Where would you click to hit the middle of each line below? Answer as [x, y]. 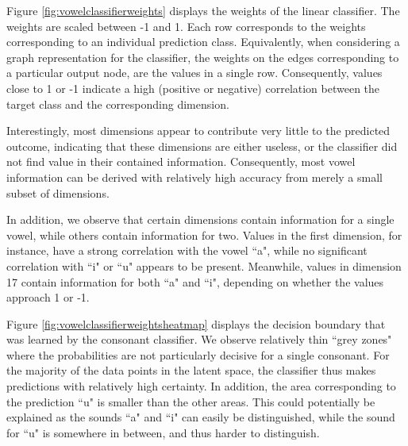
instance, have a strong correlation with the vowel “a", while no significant [187, 250]
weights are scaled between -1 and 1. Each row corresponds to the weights [186, 26]
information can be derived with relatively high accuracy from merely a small [194, 177]
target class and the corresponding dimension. [118, 104]
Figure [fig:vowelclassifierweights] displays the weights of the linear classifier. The [203, 10]
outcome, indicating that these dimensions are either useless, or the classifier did [202, 146]
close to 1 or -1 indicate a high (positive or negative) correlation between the [193, 88]
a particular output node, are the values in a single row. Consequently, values [194, 73]
